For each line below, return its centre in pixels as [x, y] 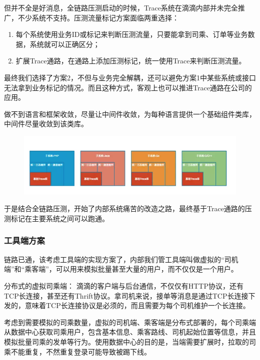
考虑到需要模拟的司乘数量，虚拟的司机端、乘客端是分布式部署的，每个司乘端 [130, 322]
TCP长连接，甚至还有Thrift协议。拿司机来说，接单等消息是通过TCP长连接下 [130, 295]
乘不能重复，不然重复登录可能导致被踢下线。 [77, 351]
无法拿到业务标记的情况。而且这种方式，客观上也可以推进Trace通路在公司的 [128, 87]
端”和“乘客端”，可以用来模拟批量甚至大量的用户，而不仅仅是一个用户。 [121, 269]
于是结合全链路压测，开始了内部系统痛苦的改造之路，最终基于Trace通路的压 [128, 208]
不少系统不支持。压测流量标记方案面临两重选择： [98, 17]
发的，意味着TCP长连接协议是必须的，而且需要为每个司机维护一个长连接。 [127, 305]
